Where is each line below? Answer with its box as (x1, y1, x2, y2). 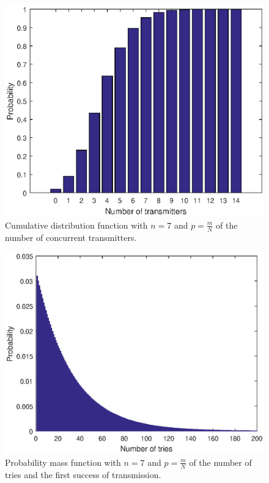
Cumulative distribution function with (5, 218, 148, 231)
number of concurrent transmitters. (5, 230, 137, 243)
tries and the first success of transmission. (5, 468, 161, 481)
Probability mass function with (5, 455, 121, 468)
